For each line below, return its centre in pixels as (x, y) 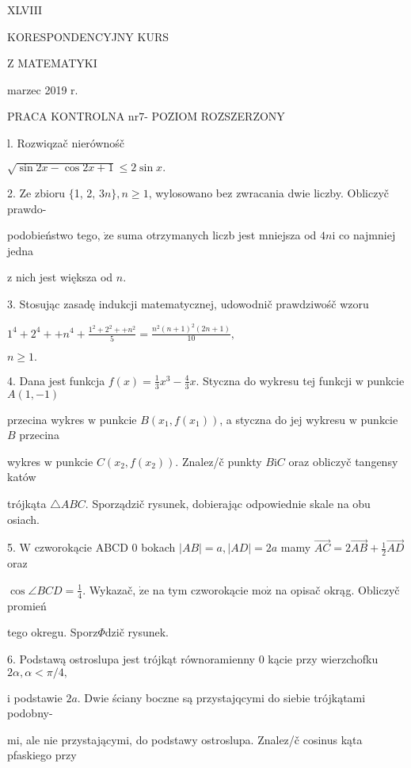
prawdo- (27, 208)
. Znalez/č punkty (219, 461)
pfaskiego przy (42, 755)
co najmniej (367, 235)
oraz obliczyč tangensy (343, 461)
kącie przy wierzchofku (323, 658)
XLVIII (25, 10)
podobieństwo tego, (54, 235)
